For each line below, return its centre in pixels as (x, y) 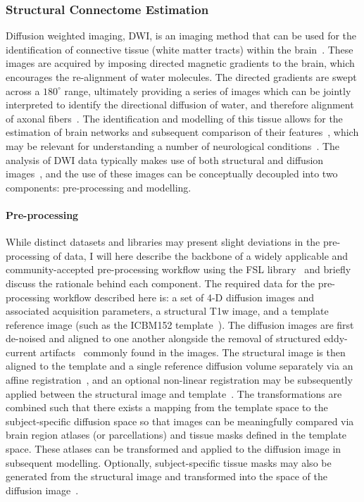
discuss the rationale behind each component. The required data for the (161, 283)
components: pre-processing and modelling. (99, 187)
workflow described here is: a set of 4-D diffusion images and (183, 297)
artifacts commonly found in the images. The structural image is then (193, 352)
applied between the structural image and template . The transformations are (174, 393)
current (21, 352)
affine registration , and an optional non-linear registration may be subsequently (179, 380)
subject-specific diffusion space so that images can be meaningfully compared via (180, 421)
